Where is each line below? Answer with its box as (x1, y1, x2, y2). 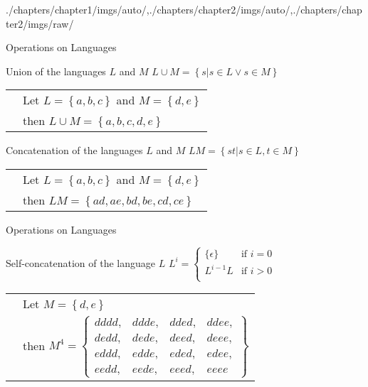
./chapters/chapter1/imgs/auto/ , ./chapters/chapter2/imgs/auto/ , (6, 2, 293, 16)
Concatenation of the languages (6, 143, 143, 158)
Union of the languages (6, 63, 106, 78)
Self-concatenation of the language (6, 255, 156, 270)
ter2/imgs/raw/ (6, 16, 74, 31)
